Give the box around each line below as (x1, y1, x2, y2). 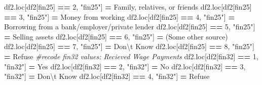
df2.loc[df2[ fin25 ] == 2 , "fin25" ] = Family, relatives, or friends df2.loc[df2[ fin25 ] (4, 2, 252, 12)
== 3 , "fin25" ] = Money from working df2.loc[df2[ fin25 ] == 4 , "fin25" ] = (4, 11, 235, 22)
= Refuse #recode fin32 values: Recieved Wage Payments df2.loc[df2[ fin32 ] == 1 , (4, 51, 258, 61)
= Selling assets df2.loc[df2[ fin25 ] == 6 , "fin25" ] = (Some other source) (4, 31, 228, 41)
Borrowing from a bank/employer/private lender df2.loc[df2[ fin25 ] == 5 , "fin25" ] (4, 21, 255, 32)
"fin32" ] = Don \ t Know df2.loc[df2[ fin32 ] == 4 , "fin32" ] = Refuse (4, 71, 210, 81)
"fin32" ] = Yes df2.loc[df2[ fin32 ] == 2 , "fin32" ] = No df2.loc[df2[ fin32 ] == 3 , (4, 61, 246, 71)
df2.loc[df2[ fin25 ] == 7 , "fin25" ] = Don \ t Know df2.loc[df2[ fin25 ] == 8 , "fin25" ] (4, 41, 254, 52)
